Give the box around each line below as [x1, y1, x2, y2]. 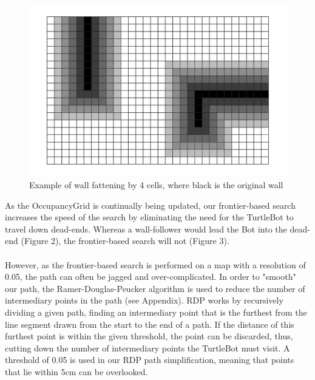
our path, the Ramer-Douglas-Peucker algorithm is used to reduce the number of [5, 282, 305, 294]
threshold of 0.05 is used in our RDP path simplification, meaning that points [5, 353, 294, 366]
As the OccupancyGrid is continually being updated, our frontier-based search [5, 198, 296, 211]
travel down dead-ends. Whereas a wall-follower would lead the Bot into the [5, 222, 287, 235]
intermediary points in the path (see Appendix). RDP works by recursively [5, 294, 283, 307]
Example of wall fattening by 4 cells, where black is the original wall [29, 178, 283, 191]
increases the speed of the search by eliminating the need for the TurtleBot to [5, 211, 294, 223]
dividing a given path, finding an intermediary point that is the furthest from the [5, 305, 307, 318]
